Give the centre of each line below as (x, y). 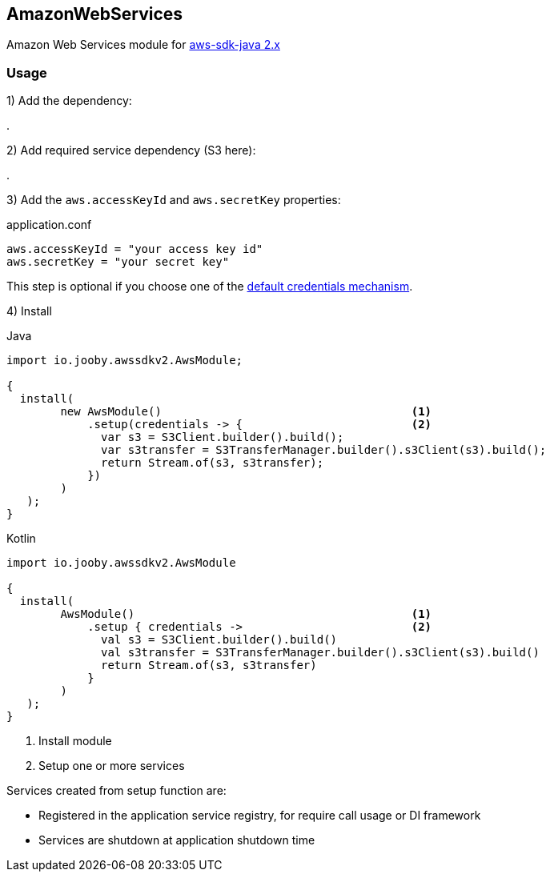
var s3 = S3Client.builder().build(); (223, 437)
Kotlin (21, 539)
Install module (75, 741)
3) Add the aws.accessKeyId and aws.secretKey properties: (174, 200)
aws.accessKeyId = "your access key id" (135, 249)
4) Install (29, 311)
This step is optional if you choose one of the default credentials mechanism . (210, 287)
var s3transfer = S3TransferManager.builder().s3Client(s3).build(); (324, 450)
